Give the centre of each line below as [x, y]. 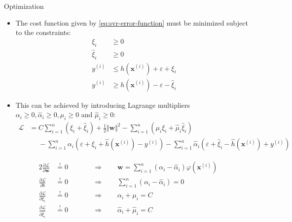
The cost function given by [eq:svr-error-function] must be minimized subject [132, 22]
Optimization [24, 6]
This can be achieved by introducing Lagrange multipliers [103, 105]
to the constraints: [43, 32]
